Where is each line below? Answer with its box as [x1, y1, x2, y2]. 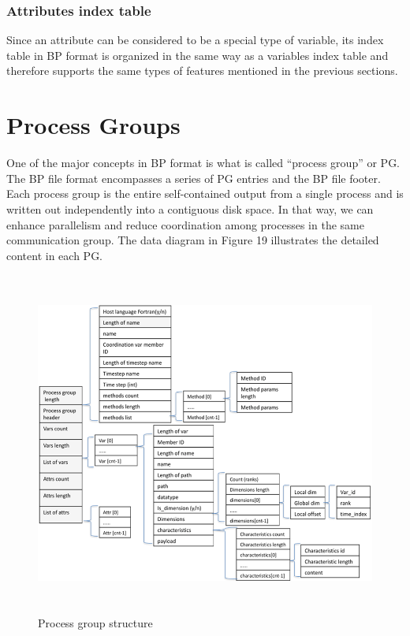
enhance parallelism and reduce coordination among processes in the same [6, 216, 364, 232]
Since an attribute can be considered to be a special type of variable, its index [6, 32, 384, 48]
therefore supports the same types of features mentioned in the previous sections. [6, 62, 398, 79]
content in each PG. [6, 247, 103, 263]
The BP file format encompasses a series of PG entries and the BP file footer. [6, 169, 381, 186]
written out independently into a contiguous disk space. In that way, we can [6, 200, 374, 217]
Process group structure [38, 614, 153, 630]
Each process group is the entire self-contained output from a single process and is [6, 185, 404, 202]
